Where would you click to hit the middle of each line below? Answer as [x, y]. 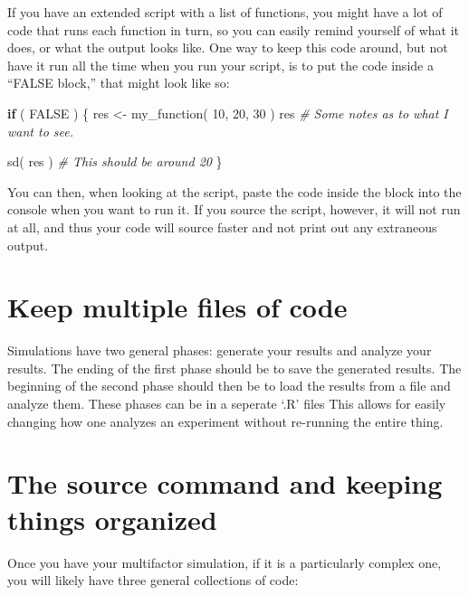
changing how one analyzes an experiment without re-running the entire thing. [225, 421]
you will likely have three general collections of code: [153, 580]
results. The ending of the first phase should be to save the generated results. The [234, 368]
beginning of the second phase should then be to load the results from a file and [229, 386]
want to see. [40, 131]
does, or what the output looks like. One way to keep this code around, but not [228, 47]
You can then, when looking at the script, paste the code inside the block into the [234, 191]
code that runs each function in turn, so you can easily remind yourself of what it [234, 29]
